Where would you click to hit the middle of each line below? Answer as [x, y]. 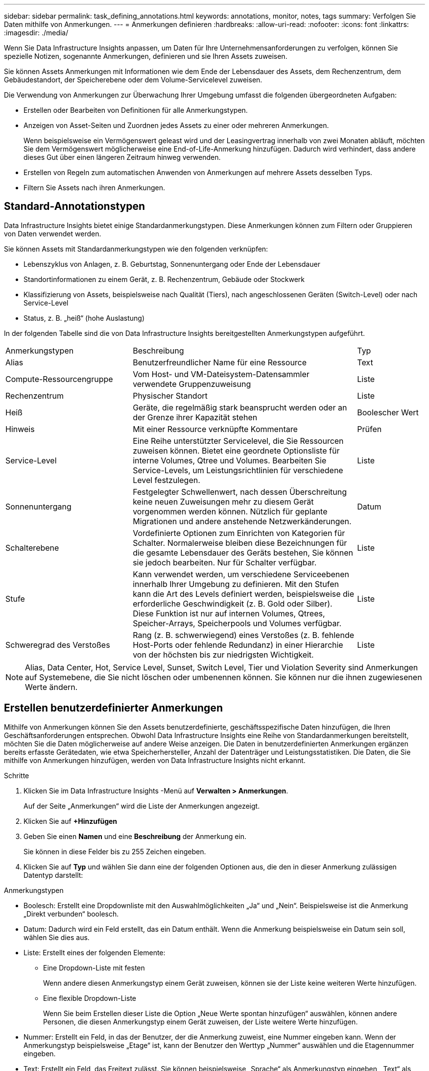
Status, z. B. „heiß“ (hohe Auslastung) [84, 318]
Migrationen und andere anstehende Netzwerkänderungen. [242, 521]
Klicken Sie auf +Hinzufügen [71, 821]
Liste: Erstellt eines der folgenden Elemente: [95, 952]
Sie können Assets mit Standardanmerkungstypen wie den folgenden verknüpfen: [136, 249]
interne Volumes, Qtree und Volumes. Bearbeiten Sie [230, 460]
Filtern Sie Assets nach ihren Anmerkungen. [94, 188]
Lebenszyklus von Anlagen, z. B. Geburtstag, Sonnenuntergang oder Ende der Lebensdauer [172, 264]
